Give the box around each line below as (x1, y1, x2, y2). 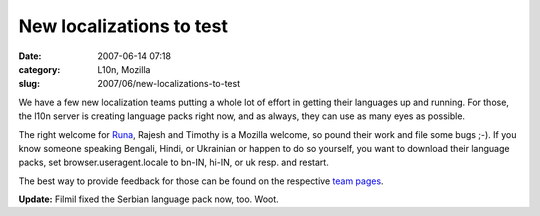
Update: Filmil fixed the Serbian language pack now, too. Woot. (18, 193, 279, 205)
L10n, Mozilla (97, 63, 151, 75)
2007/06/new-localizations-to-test (97, 78, 241, 90)
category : (18, 63, 61, 75)
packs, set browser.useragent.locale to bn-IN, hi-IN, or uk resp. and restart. (18, 156, 329, 169)
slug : (18, 78, 40, 90)
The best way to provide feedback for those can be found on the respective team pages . (18, 175, 384, 187)
